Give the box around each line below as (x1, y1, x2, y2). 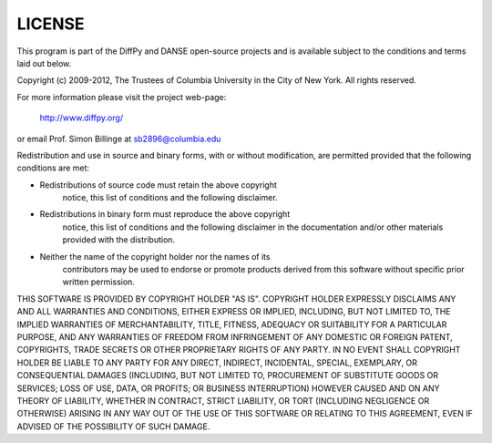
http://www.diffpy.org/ (39, 112, 123, 123)
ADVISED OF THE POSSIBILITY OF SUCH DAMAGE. (16, 420, 210, 432)
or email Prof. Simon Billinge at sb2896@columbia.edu (16, 133, 221, 144)
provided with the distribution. (62, 234, 176, 245)
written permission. (62, 276, 136, 287)
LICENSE (16, 14, 86, 34)
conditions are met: (16, 162, 90, 173)
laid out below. (16, 57, 72, 68)
